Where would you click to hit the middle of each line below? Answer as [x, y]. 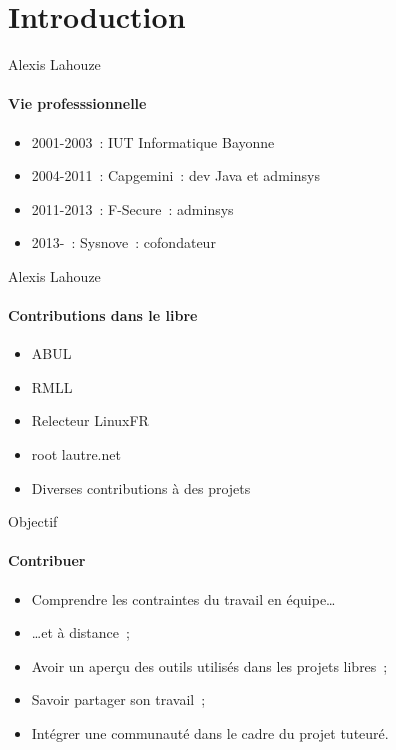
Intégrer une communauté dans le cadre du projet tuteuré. [210, 733]
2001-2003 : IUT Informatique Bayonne [153, 141]
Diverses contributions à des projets [141, 487]
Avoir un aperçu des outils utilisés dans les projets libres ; [209, 665]
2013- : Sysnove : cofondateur [123, 242]
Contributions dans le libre [103, 315]
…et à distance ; [80, 632]
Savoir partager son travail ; [118, 699]
